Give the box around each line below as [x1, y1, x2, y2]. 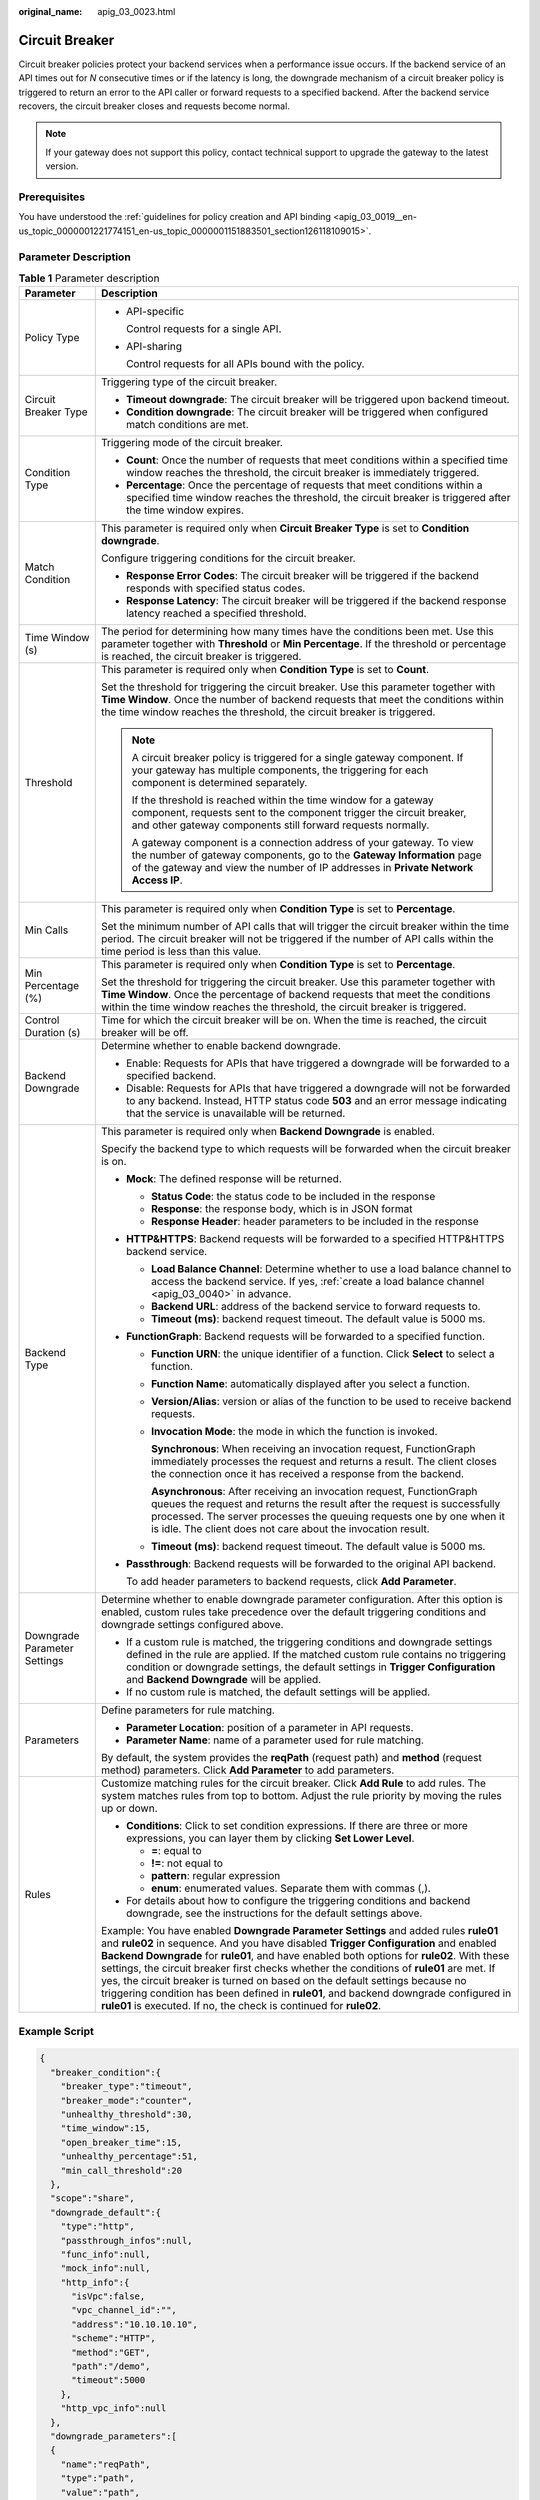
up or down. [100, 1801, 159, 1815]
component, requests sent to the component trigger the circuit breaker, [131, 806, 467, 820]
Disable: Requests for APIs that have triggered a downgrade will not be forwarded [125, 1081, 511, 1095]
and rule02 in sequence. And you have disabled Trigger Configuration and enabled [100, 1936, 497, 1950]
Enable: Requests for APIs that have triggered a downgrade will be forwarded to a [125, 1056, 510, 1070]
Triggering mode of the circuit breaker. [100, 436, 284, 450]
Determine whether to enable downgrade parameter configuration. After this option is [100, 1593, 504, 1607]
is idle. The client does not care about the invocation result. [150, 1522, 430, 1536]
